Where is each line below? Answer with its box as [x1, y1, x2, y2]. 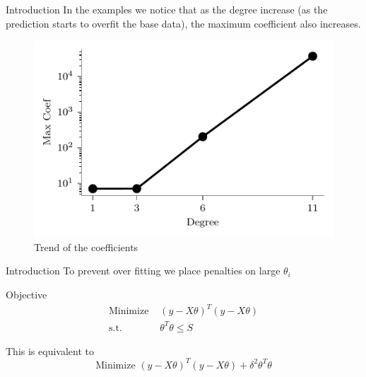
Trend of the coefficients [34, 239, 138, 254]
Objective [6, 287, 47, 301]
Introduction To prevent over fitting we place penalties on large [6, 263, 281, 278]
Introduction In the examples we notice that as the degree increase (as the [6, 2, 328, 16]
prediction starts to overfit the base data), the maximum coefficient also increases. [6, 16, 361, 30]
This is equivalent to [6, 343, 94, 358]
